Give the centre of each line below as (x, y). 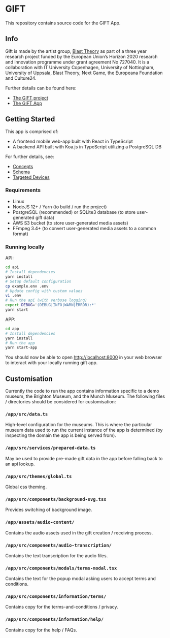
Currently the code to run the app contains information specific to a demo (82, 391)
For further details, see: (30, 156)
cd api (12, 267)
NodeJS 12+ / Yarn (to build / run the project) (60, 207)
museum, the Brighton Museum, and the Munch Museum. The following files (85, 396)
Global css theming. (26, 487)
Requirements (23, 190)
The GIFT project (30, 98)
